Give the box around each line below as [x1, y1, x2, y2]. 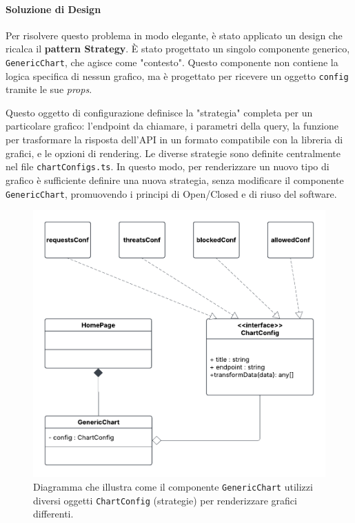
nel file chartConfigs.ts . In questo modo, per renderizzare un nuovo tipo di [6, 159, 329, 174]
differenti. [33, 506, 74, 521]
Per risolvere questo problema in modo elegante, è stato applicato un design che [6, 28, 343, 42]
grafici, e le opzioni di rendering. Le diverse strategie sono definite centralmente [6, 145, 341, 160]
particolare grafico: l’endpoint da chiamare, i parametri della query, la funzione [6, 119, 338, 133]
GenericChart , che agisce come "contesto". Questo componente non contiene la [6, 54, 338, 69]
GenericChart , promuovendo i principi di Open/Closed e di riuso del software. [6, 186, 337, 201]
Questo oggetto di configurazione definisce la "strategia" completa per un [6, 105, 313, 119]
